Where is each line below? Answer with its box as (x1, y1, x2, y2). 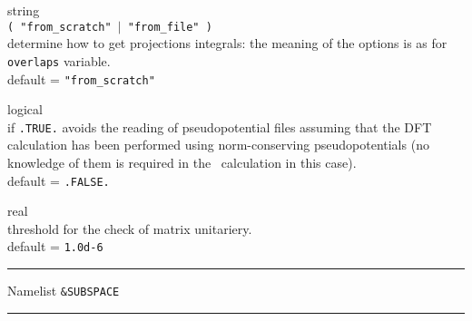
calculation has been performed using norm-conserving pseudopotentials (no (7, 135, 429, 154)
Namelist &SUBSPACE (7, 281, 120, 300)
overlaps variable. (7, 51, 111, 70)
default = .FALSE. (7, 170, 110, 190)
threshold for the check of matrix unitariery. (7, 219, 252, 238)
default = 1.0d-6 (7, 237, 103, 256)
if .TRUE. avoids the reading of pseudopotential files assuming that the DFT (7, 117, 432, 136)
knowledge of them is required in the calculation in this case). (7, 153, 357, 171)
